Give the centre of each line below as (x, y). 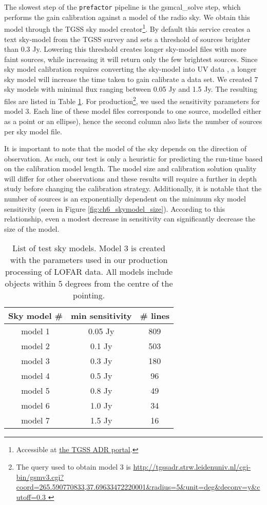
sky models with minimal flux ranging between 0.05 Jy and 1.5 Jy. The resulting (131, 89)
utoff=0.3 (31, 497)
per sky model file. (33, 131)
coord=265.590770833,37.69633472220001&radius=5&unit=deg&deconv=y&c (138, 487)
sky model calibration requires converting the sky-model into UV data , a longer (130, 69)
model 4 (35, 376)
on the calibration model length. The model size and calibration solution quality (130, 168)
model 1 (35, 331)
